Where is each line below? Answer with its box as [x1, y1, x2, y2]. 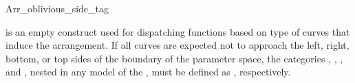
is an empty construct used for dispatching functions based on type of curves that [6, 24, 350, 38]
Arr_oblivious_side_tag [6, 1, 109, 15]
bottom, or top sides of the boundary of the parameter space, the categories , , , [6, 51, 343, 65]
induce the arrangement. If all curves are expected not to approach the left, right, [6, 38, 349, 52]
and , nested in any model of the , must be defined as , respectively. [6, 64, 291, 79]
